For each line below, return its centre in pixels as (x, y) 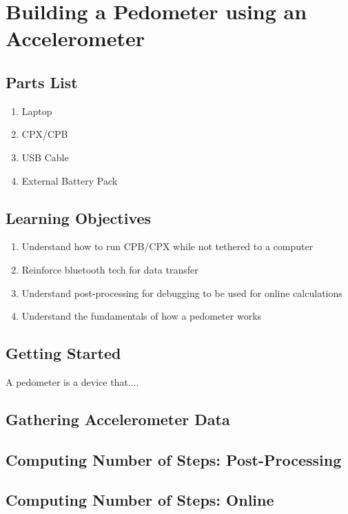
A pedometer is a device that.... (72, 381)
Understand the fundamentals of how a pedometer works (142, 316)
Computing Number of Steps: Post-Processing (174, 459)
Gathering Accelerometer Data (118, 419)
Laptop (37, 111)
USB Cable (45, 157)
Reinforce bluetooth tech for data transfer (110, 269)
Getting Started (63, 353)
